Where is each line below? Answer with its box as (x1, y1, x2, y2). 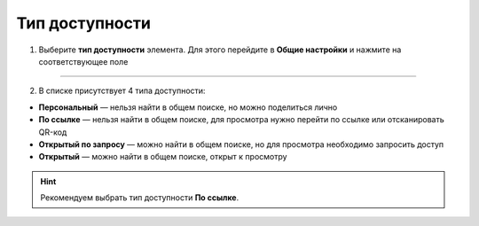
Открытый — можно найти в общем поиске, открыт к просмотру (38, 152, 287, 162)
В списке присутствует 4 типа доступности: (38, 85, 206, 97)
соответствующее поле (38, 56, 129, 66)
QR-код (38, 127, 67, 137)
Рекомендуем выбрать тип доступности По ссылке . (40, 192, 239, 203)
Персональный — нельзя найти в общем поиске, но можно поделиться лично (38, 102, 338, 113)
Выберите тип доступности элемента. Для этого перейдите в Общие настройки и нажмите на (38, 44, 402, 55)
